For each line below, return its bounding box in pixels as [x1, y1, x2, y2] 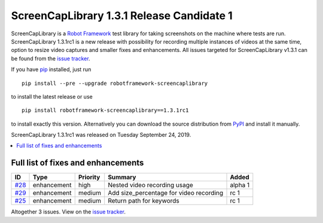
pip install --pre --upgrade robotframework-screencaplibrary [22, 80, 208, 87]
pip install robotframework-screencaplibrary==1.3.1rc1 [22, 107, 189, 114]
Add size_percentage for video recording [108, 189, 224, 197]
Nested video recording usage [108, 181, 194, 190]
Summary [108, 173, 136, 182]
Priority [78, 173, 100, 182]
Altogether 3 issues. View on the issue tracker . [11, 208, 126, 215]
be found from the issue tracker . [11, 54, 90, 62]
